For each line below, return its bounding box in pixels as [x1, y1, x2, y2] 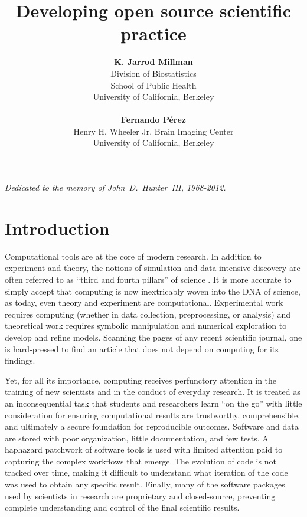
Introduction [5, 215, 110, 240]
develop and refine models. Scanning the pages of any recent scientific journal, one [5, 331, 302, 343]
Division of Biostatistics [110, 67, 197, 79]
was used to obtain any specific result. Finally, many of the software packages [5, 478, 285, 490]
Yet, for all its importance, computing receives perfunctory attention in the [5, 374, 277, 386]
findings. [5, 354, 35, 367]
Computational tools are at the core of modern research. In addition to [5, 250, 262, 262]
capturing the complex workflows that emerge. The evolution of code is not [5, 454, 276, 467]
